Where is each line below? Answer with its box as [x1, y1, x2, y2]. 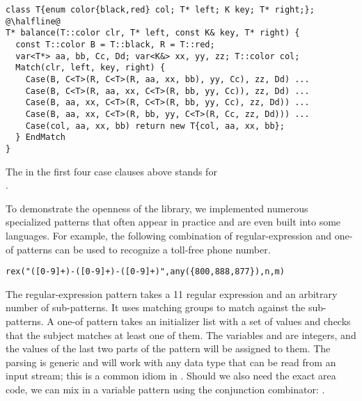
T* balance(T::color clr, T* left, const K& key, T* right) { [6, 28, 300, 38]
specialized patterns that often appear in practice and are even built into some [6, 214, 341, 229]
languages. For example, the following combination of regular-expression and [6, 228, 332, 242]
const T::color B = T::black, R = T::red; [15, 39, 215, 49]
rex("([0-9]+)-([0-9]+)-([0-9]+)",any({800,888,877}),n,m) [6, 267, 285, 277]
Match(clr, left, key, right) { [15, 63, 166, 73]
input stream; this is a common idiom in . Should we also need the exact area [6, 368, 336, 383]
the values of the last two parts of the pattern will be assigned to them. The [6, 341, 331, 356]
